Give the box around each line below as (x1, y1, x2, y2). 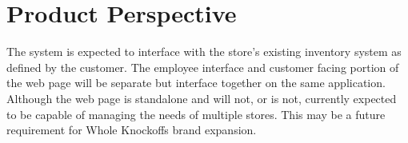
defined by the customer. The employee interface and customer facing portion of (6, 58, 399, 75)
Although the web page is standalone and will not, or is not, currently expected (6, 89, 397, 106)
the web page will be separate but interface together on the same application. (6, 74, 386, 91)
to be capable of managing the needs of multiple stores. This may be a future (6, 105, 386, 122)
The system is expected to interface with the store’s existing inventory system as (6, 43, 402, 60)
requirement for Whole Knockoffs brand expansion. (6, 121, 257, 138)
